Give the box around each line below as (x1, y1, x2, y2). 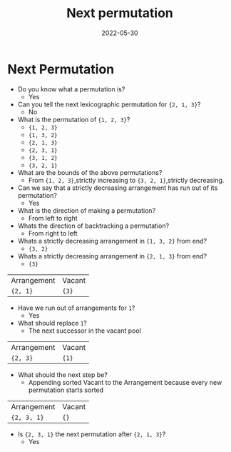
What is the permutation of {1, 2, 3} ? (17, 115, 130, 124)
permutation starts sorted (28, 386, 104, 394)
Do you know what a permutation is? (17, 84, 125, 94)
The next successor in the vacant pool (28, 326, 141, 335)
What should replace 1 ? (17, 318, 87, 327)
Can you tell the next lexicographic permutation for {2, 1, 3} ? (17, 100, 201, 109)
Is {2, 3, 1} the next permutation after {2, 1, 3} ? (17, 430, 166, 438)
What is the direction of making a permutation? (17, 206, 156, 215)
